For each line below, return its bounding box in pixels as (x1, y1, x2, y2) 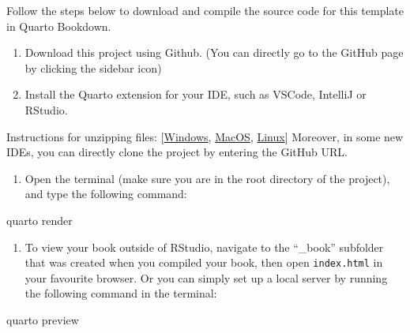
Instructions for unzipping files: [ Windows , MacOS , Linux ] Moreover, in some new (6, 128, 404, 144)
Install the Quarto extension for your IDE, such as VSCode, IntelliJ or (24, 86, 367, 103)
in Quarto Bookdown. (6, 17, 111, 34)
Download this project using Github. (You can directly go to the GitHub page (24, 44, 404, 61)
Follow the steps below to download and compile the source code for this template (6, 2, 404, 18)
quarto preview (6, 311, 79, 327)
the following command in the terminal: (24, 285, 217, 301)
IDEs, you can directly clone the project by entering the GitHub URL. (6, 144, 348, 160)
